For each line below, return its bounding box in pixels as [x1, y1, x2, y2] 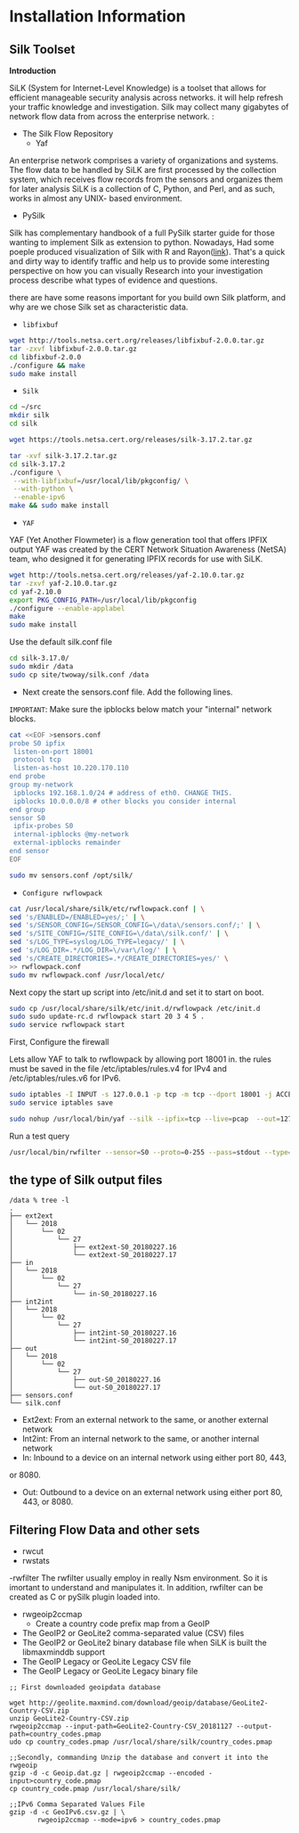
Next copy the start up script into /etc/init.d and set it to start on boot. [9, 987, 264, 998]
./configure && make [9, 361, 86, 370]
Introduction [9, 65, 56, 76]
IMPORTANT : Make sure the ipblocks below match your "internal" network [9, 703, 272, 714]
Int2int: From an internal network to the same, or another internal [21, 1434, 260, 1444]
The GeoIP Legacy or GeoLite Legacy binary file [21, 1665, 198, 1677]
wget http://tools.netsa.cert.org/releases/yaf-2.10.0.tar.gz [9, 571, 245, 579]
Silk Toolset [9, 42, 76, 57]
